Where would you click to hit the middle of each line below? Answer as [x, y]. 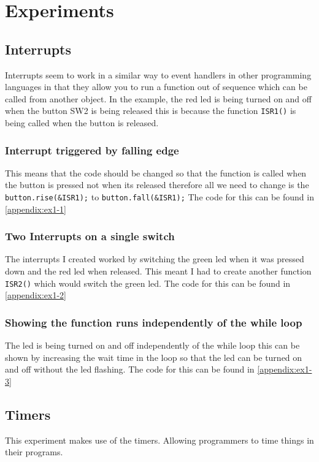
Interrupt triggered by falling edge [92, 150]
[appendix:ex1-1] [36, 209]
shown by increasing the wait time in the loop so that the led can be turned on [154, 357]
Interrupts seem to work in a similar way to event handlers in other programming [158, 74]
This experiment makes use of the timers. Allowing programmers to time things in [159, 440]
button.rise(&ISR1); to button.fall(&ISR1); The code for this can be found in [159, 197]
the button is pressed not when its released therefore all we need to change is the [157, 185]
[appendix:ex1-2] [36, 295]
